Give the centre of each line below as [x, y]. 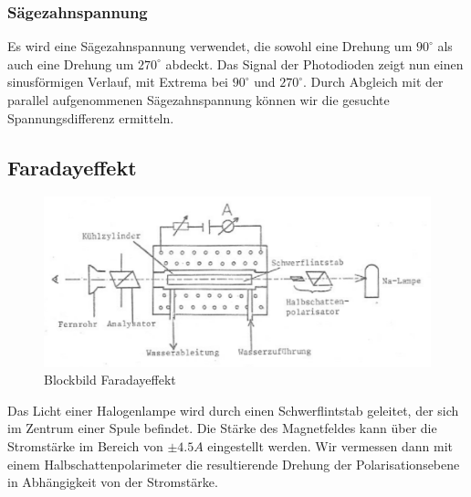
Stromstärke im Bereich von [85, 446]
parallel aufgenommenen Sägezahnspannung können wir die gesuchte [199, 100]
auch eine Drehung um [71, 63]
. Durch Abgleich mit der [373, 82]
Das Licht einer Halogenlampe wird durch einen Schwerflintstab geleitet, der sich [233, 410]
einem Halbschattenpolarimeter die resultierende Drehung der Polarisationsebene [234, 464]
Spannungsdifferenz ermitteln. [91, 117]
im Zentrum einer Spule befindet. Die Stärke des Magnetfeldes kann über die [222, 428]
